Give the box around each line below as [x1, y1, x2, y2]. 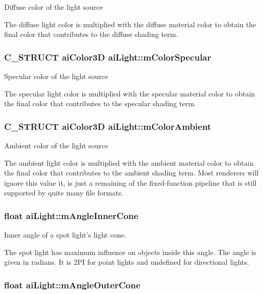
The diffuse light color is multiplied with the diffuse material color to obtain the [4, 18, 256, 29]
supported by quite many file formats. [4, 187, 124, 198]
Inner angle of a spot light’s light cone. [4, 229, 127, 240]
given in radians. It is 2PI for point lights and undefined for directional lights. [4, 257, 249, 267]
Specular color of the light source [4, 71, 109, 81]
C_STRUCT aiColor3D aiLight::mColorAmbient [4, 120, 212, 132]
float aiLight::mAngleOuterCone [4, 278, 141, 291]
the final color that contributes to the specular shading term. [4, 98, 196, 109]
